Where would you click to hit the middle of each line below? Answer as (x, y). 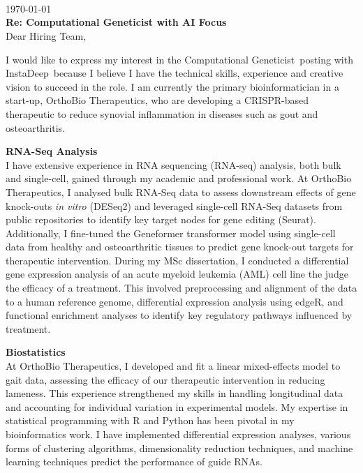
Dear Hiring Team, (46, 35)
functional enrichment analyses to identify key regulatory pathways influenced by (179, 315)
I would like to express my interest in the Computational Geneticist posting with (179, 59)
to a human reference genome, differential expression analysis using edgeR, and (175, 301)
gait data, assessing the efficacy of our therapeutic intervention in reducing (165, 379)
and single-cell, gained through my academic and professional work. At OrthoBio (179, 178)
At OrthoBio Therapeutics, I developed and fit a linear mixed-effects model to (173, 366)
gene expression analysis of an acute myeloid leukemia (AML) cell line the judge (177, 274)
